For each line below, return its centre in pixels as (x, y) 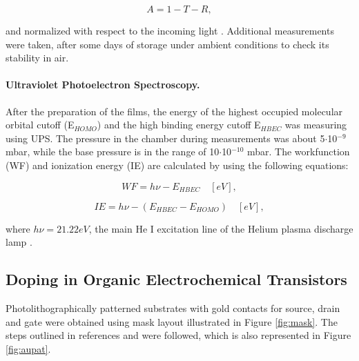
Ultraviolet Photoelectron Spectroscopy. (103, 85)
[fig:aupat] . (28, 348)
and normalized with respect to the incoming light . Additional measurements (170, 30)
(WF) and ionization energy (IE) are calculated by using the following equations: (177, 165)
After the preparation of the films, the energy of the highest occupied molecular (174, 111)
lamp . (19, 242)
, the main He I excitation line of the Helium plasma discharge (221, 228)
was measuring (316, 125)
